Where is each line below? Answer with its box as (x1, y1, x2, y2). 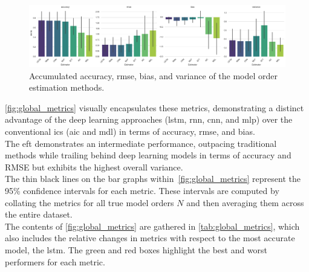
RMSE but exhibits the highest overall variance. (5, 160, 183, 173)
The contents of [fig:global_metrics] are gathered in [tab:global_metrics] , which (5, 219, 300, 232)
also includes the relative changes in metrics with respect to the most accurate (5, 232, 295, 244)
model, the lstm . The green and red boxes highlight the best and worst (5, 244, 268, 256)
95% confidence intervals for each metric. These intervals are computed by (5, 184, 279, 197)
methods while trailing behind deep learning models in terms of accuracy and (5, 149, 291, 161)
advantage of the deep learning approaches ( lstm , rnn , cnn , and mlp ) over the (5, 113, 293, 126)
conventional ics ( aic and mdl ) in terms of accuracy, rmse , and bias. (5, 125, 255, 138)
